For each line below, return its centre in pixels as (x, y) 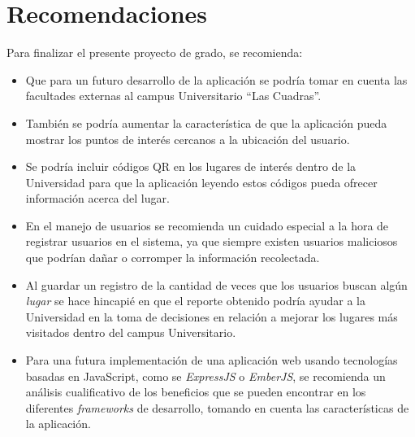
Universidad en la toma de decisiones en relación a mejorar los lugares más (212, 316)
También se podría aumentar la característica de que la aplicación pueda (206, 122)
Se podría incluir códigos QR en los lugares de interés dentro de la (191, 166)
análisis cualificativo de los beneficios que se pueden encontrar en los (196, 392)
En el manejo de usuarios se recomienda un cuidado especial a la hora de (207, 225)
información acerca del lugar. (97, 198)
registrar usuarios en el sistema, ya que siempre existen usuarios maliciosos (212, 241)
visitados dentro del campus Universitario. (131, 332)
